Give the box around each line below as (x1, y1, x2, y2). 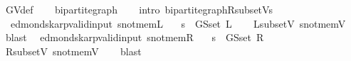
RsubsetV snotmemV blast (5, 43, 142, 58)
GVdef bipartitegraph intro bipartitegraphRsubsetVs (5, 2, 273, 16)
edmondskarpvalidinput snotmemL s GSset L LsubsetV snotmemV (10, 16, 346, 30)
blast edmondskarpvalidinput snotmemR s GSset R (5, 30, 264, 45)
